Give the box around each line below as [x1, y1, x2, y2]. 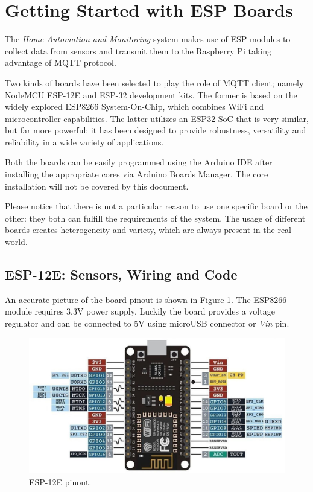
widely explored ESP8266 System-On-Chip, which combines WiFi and [5, 100, 264, 113]
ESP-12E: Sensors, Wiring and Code [5, 265, 238, 284]
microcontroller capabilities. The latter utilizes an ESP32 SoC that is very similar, [5, 112, 309, 124]
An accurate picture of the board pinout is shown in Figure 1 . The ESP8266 [5, 293, 287, 305]
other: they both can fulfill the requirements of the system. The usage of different [5, 211, 306, 224]
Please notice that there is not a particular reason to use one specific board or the [5, 200, 308, 212]
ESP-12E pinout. [29, 476, 92, 488]
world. [5, 235, 28, 248]
